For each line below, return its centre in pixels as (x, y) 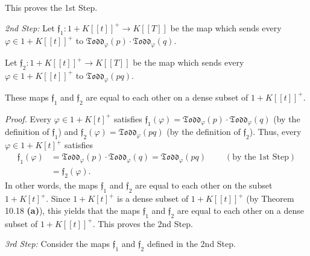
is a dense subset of (153, 198)
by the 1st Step (261, 157)
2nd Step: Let (30, 27)
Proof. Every (28, 118)
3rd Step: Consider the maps (58, 244)
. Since (58, 198)
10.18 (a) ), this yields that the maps (72, 210)
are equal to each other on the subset (204, 185)
